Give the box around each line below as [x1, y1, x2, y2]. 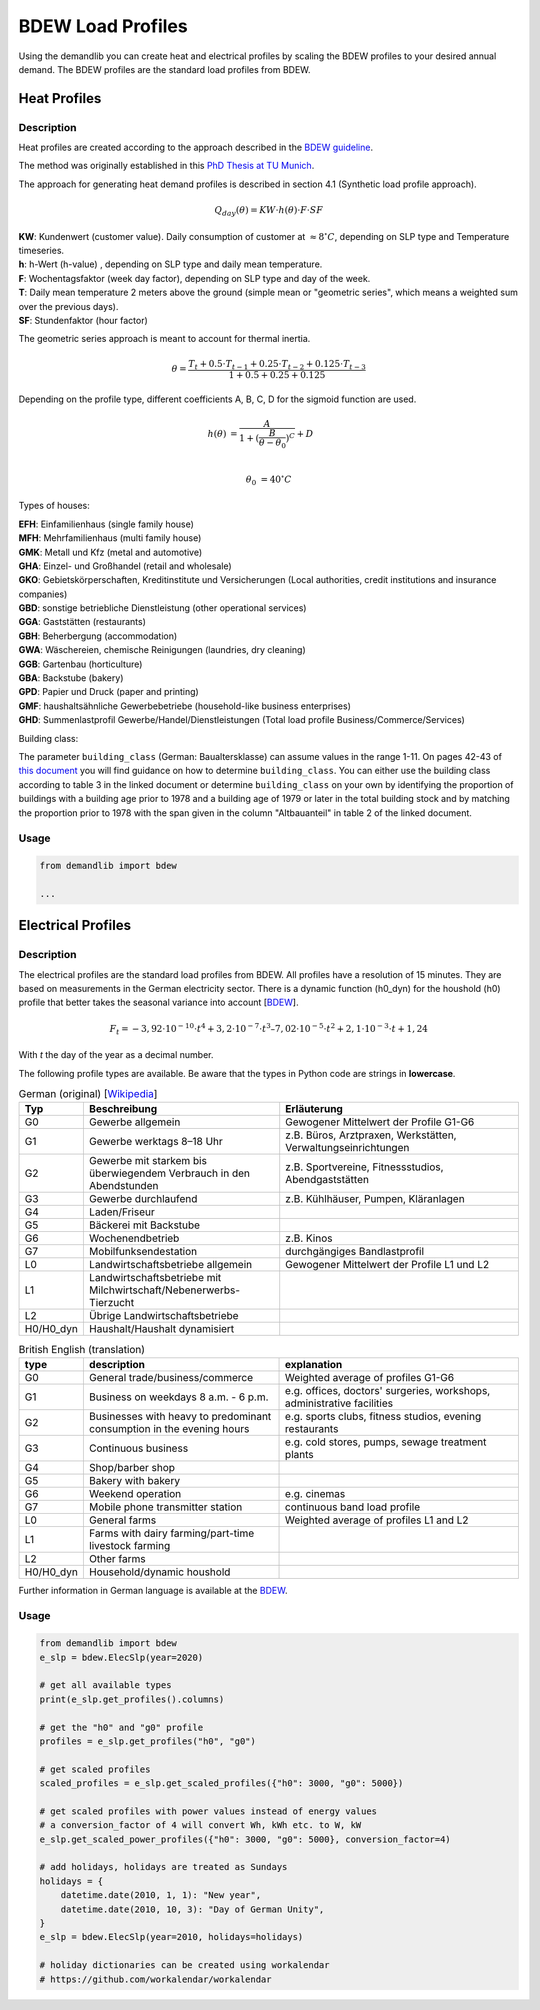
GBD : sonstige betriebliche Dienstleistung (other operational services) [18, 602, 307, 614]
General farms [88, 1513, 157, 1527]
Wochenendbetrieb [88, 1231, 180, 1245]
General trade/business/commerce [88, 1370, 254, 1384]
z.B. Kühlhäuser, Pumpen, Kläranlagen [285, 1192, 465, 1206]
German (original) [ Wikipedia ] [18, 1087, 158, 1101]
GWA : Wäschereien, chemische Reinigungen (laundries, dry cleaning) [18, 644, 307, 656]
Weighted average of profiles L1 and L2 [285, 1513, 469, 1527]
